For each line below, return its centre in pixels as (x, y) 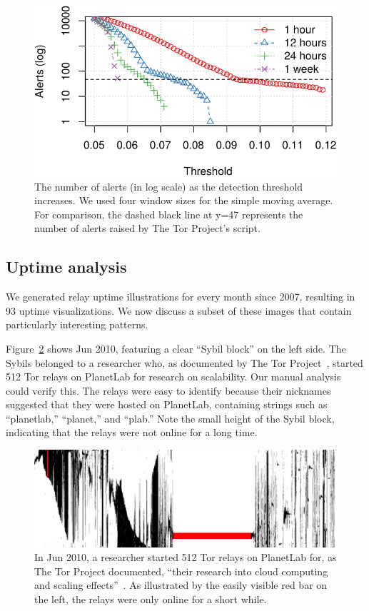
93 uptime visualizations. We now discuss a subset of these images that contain (179, 310)
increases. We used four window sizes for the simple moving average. (184, 200)
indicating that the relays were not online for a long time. (132, 432)
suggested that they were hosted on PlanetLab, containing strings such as (167, 404)
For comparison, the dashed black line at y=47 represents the (169, 214)
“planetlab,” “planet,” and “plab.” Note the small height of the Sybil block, (170, 418)
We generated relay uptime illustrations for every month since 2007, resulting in (181, 297)
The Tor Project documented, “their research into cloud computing (181, 571)
